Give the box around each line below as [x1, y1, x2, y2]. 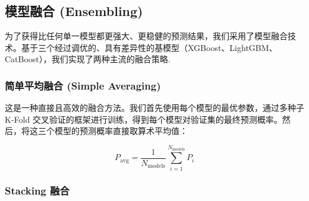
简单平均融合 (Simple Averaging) [5, 78, 161, 92]
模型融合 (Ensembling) [5, 2, 143, 20]
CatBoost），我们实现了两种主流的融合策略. [5, 53, 171, 65]
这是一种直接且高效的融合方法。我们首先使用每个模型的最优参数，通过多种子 [5, 101, 304, 114]
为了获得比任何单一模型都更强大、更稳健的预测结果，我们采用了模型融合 [5, 30, 288, 42]
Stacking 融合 [5, 183, 70, 198]
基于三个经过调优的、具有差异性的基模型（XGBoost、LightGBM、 [21, 41, 278, 53]
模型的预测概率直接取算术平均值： [54, 125, 188, 137]
